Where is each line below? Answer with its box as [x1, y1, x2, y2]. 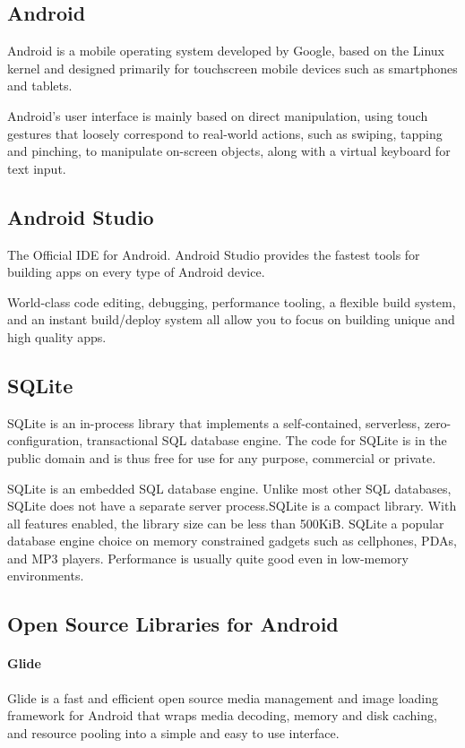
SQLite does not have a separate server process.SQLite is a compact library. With [7, 496, 457, 515]
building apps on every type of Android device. [7, 262, 265, 281]
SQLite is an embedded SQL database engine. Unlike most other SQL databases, [7, 478, 452, 497]
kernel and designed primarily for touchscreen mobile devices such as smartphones [7, 58, 458, 77]
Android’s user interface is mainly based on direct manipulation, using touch [7, 106, 428, 125]
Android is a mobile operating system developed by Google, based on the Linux [7, 41, 444, 60]
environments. [7, 566, 84, 585]
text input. [7, 159, 66, 177]
